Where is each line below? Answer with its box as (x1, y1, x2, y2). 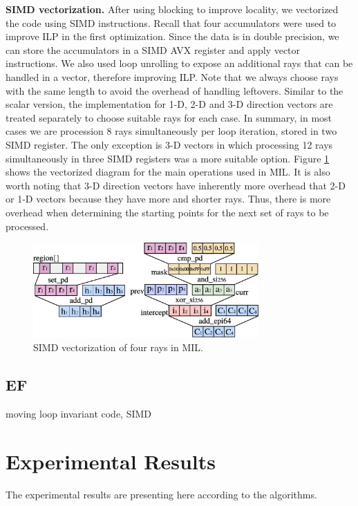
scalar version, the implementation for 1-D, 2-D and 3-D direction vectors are (6, 97, 333, 111)
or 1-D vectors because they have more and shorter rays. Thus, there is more (6, 191, 331, 206)
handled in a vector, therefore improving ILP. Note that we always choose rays (6, 69, 339, 84)
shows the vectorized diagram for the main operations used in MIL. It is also (6, 165, 330, 179)
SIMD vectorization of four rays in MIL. (33, 340, 203, 355)
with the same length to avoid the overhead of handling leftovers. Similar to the (6, 83, 343, 97)
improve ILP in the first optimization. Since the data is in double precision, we (6, 29, 339, 44)
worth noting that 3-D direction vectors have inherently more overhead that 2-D (6, 178, 346, 192)
